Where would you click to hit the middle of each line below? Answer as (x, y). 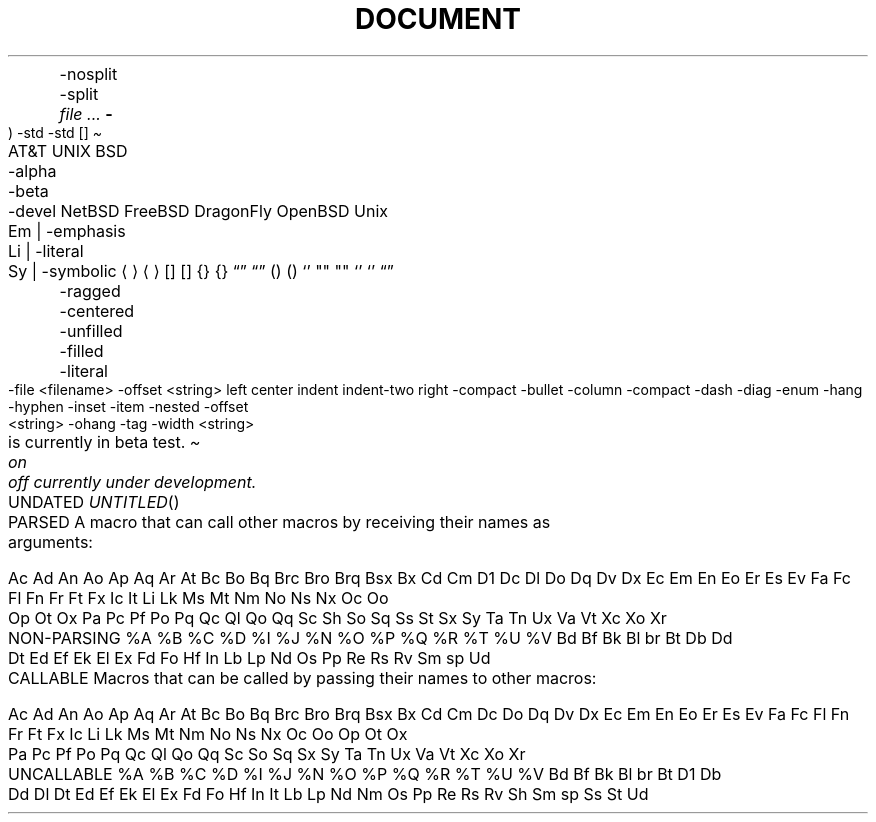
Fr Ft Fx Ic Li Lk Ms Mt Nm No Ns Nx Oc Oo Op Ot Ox (208, 733)
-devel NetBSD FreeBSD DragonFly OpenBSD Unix (198, 210)
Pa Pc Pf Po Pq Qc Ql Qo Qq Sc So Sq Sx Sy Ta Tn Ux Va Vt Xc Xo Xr (267, 753)
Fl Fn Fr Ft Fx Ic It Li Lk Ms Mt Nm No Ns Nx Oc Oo (198, 597)
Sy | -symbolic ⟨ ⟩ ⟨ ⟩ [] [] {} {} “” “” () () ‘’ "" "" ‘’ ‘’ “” (201, 270)
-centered (97, 310)
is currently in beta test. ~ (104, 441)
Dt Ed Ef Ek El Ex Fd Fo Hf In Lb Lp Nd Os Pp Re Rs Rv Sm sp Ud (249, 657)
